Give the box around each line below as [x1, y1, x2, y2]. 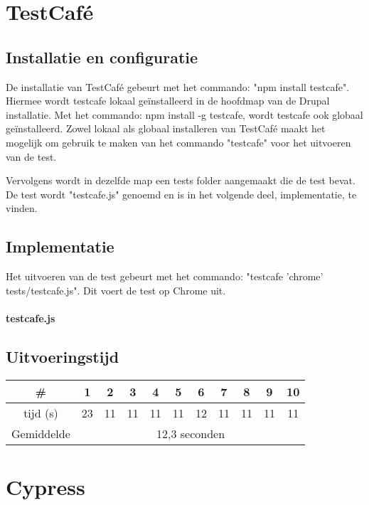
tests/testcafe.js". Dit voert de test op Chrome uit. [6, 282, 226, 297]
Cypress [6, 472, 85, 501]
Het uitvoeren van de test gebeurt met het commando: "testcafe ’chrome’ [6, 269, 323, 284]
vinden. [6, 201, 38, 216]
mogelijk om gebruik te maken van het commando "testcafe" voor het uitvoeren [6, 134, 351, 149]
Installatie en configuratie [6, 46, 198, 68]
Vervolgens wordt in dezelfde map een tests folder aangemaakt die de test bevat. [6, 173, 355, 188]
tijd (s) [23, 404, 58, 421]
